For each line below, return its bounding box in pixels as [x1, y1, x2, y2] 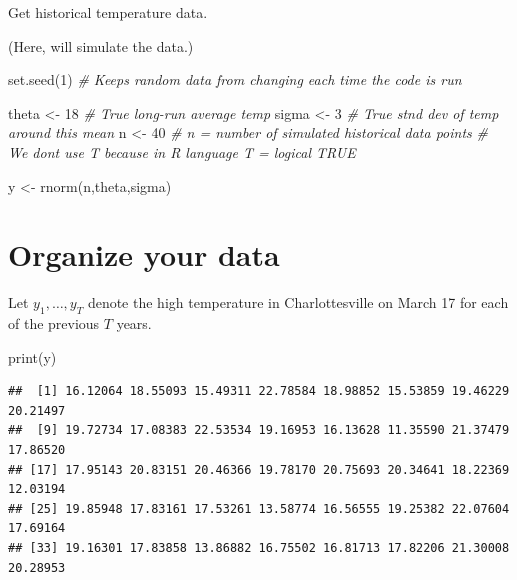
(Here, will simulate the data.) [8, 35, 194, 56]
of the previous [8, 313, 100, 334]
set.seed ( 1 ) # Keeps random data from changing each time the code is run [8, 69, 462, 90]
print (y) [8, 346, 57, 367]
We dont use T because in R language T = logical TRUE [8, 141, 356, 162]
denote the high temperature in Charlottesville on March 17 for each [87, 292, 509, 313]
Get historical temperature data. [8, 2, 208, 22]
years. [116, 313, 152, 334]
